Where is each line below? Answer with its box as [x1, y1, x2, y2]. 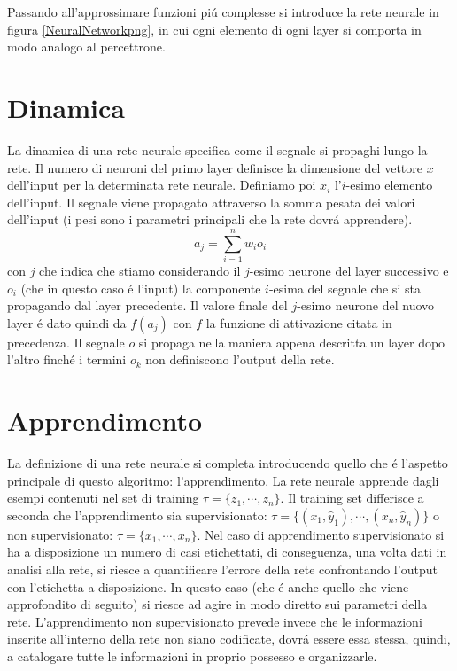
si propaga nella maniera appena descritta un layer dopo [138, 332, 445, 351]
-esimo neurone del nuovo [297, 296, 435, 315]
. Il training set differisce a [280, 488, 424, 507]
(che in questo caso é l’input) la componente [20, 278, 261, 297]
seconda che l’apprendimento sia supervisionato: [7, 505, 267, 524]
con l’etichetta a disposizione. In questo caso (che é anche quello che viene [7, 577, 409, 596]
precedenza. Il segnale [7, 332, 125, 351]
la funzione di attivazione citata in [205, 313, 392, 332]
